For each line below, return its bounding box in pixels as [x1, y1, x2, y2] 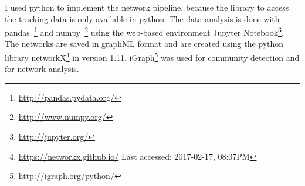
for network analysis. [5, 63, 79, 75]
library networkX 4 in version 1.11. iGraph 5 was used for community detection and [5, 50, 300, 63]
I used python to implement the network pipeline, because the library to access [5, 1, 289, 13]
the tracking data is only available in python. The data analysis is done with [5, 12, 280, 25]
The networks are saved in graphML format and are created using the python [5, 37, 284, 50]
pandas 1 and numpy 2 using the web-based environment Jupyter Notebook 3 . [5, 25, 284, 38]
